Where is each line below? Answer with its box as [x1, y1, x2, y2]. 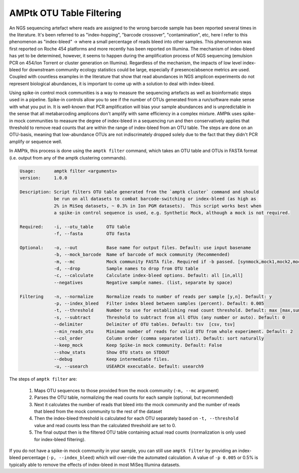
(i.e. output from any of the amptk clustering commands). [9, 155, 127, 160]
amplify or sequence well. [9, 139, 62, 145]
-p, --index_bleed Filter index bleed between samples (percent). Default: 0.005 [54, 301, 264, 306]
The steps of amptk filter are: [9, 376, 77, 382]
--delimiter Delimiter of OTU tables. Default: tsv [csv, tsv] [54, 321, 235, 327]
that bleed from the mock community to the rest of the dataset [34, 409, 162, 415]
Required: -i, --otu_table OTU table [19, 224, 131, 229]
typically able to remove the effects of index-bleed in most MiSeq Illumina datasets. [9, 462, 180, 468]
